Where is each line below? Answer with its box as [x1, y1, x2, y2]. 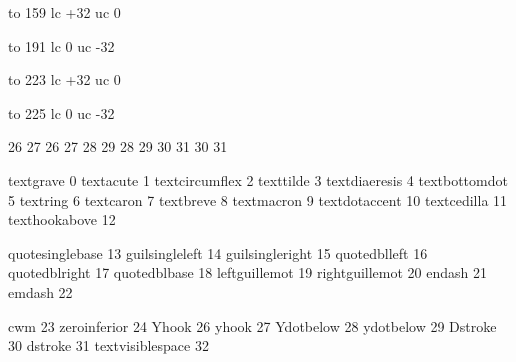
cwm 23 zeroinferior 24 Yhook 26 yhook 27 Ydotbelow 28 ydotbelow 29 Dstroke [8, 315, 497, 336]
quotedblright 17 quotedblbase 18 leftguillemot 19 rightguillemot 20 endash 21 [8, 262, 487, 283]
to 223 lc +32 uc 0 [8, 69, 121, 90]
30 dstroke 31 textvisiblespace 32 [8, 335, 209, 356]
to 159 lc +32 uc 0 [8, 2, 121, 22]
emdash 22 [8, 281, 73, 302]
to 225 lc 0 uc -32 [8, 102, 115, 123]
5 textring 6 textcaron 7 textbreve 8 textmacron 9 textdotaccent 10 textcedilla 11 [8, 189, 508, 210]
